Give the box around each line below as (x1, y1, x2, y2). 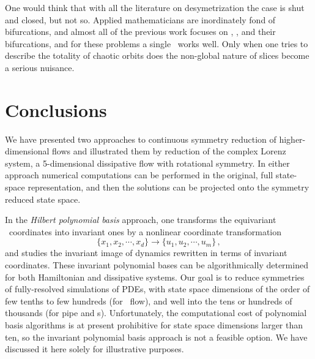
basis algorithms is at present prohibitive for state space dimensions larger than (5, 319, 303, 331)
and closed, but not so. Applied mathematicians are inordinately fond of (5, 13, 276, 26)
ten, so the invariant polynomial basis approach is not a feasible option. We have (5, 330, 308, 343)
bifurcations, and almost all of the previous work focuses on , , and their (5, 25, 276, 38)
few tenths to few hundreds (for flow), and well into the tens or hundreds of (5, 294, 292, 307)
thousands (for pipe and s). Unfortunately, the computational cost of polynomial (5, 306, 307, 319)
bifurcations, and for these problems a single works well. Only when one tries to (5, 37, 308, 50)
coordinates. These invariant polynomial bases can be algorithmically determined (5, 259, 308, 271)
